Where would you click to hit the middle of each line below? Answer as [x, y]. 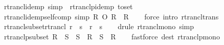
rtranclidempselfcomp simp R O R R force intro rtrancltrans [111, 16]
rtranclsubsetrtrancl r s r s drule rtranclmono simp [99, 26]
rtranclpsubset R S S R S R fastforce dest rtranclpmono [112, 36]
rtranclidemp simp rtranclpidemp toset [68, 6]
